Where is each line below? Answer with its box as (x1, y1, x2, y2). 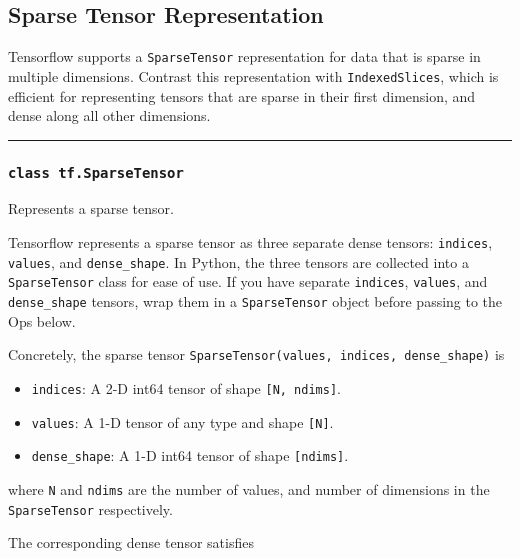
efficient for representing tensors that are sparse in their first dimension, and (8, 85, 476, 106)
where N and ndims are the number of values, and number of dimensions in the (8, 478, 490, 499)
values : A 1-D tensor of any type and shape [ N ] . (31, 411, 334, 432)
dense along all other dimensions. (8, 105, 211, 126)
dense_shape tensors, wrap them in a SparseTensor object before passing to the (8, 291, 503, 312)
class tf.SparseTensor (8, 164, 184, 181)
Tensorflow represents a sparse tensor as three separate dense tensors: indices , (8, 232, 493, 253)
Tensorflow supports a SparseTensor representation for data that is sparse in (8, 46, 481, 67)
